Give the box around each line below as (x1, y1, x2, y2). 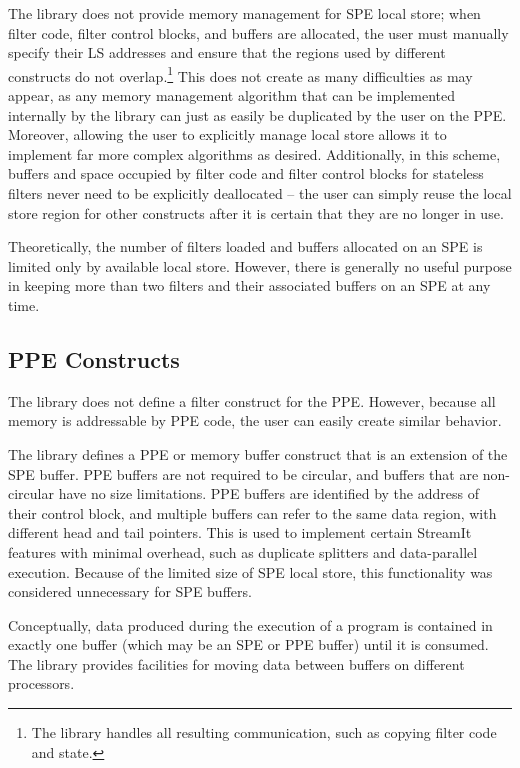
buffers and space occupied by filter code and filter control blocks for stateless (8, 163, 484, 184)
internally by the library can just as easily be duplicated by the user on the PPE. (8, 104, 507, 125)
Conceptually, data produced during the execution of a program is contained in (8, 614, 493, 635)
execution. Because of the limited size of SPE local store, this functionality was (8, 561, 493, 582)
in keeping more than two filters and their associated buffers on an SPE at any (8, 275, 491, 296)
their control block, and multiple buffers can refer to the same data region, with (8, 502, 497, 523)
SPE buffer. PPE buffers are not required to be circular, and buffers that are (8, 463, 479, 484)
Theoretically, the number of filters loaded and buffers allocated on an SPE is (8, 236, 483, 257)
